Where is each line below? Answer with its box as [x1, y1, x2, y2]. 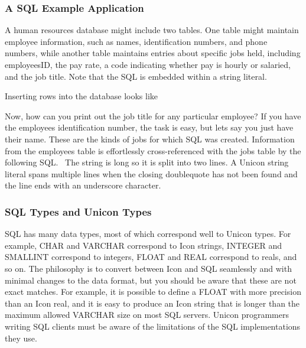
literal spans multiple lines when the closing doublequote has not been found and [5, 167, 298, 180]
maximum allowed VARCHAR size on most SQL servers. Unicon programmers [5, 308, 289, 321]
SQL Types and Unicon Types [5, 204, 152, 219]
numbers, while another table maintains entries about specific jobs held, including [5, 47, 301, 59]
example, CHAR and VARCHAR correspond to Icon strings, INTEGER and [5, 239, 282, 251]
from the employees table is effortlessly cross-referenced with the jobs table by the [5, 144, 301, 157]
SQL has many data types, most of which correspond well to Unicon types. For [5, 227, 291, 240]
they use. [5, 331, 37, 344]
